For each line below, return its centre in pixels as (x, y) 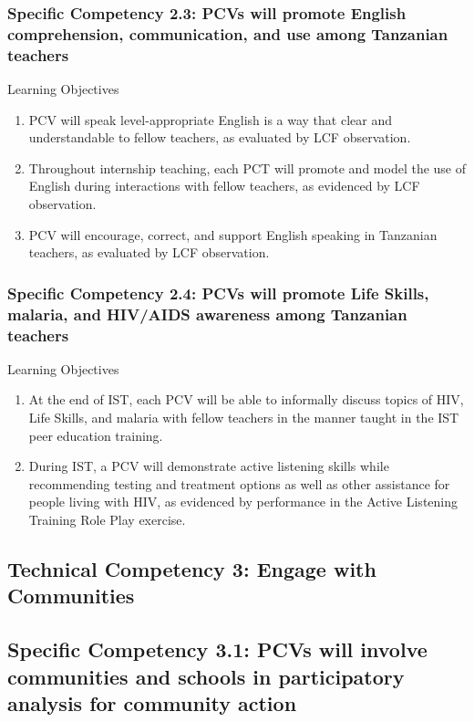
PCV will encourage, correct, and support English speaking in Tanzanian (233, 234)
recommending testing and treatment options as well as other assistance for (239, 483)
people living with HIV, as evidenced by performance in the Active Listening (243, 502)
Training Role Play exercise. (107, 520)
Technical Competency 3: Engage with (192, 569)
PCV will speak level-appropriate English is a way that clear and (210, 119)
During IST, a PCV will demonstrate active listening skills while (209, 466)
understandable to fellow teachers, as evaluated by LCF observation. (220, 137)
